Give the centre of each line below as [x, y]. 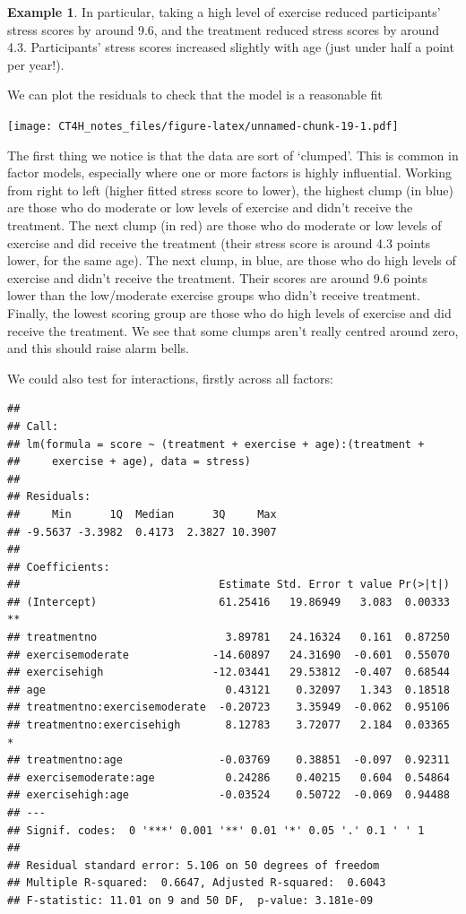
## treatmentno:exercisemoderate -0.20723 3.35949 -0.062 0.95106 [229, 707]
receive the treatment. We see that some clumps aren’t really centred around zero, [233, 330]
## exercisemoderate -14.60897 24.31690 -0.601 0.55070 [229, 655]
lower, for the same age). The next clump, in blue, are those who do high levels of [232, 260]
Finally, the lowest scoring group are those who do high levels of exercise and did [229, 312]
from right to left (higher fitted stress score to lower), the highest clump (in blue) [230, 190]
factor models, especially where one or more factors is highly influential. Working [230, 172]
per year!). [36, 64]
